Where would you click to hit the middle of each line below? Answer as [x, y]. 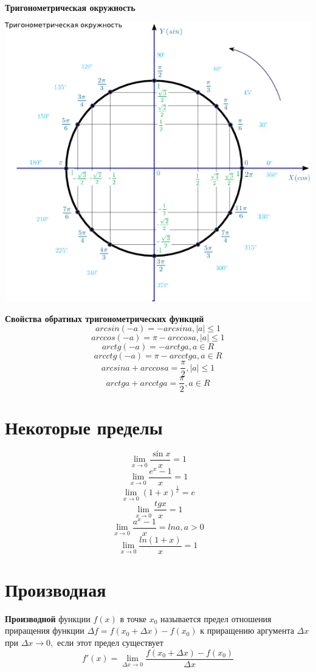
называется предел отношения [216, 618]
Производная [56, 589]
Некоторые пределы [84, 427]
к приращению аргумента [247, 630]
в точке [133, 618]
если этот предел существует [110, 643]
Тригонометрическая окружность [70, 7]
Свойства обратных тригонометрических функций [105, 318]
